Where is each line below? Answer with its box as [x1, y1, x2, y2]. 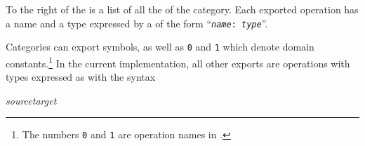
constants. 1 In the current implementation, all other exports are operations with [6, 53, 350, 70]
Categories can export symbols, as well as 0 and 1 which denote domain [6, 39, 314, 54]
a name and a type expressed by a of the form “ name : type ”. [6, 15, 268, 30]
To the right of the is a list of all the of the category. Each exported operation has [6, 2, 359, 16]
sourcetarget [6, 93, 57, 107]
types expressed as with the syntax [6, 69, 156, 84]
